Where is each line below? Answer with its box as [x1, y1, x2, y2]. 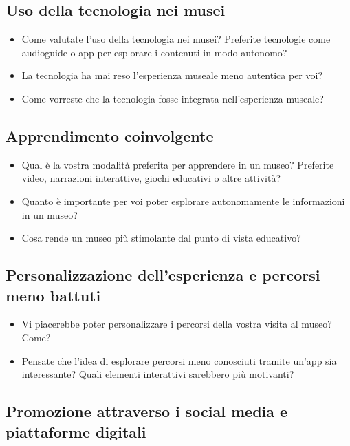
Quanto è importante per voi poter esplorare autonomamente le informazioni [21, 193, 345, 208]
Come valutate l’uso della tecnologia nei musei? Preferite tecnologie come [21, 32, 331, 46]
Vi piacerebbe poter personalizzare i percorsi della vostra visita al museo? [21, 317, 332, 331]
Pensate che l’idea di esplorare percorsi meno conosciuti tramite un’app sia [21, 353, 337, 368]
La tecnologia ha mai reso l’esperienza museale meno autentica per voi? [21, 68, 323, 83]
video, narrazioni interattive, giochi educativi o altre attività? [21, 171, 281, 185]
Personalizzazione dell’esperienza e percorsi [6, 264, 320, 286]
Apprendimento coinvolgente [6, 125, 214, 146]
